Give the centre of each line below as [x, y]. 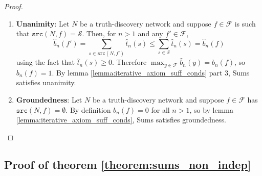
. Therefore [129, 62]
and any [150, 33]
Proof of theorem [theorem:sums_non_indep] [128, 164]
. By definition [88, 109]
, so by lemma [212, 109]
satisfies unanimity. [46, 82]
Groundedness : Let [49, 99]
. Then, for [99, 33]
